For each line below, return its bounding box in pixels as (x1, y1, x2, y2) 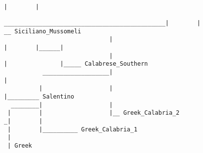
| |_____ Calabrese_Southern (4, 60, 148, 68)
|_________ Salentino (4, 93, 75, 100)
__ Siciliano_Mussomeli (4, 27, 81, 35)
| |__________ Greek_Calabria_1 (7, 126, 138, 133)
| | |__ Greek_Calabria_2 (7, 109, 179, 117)
